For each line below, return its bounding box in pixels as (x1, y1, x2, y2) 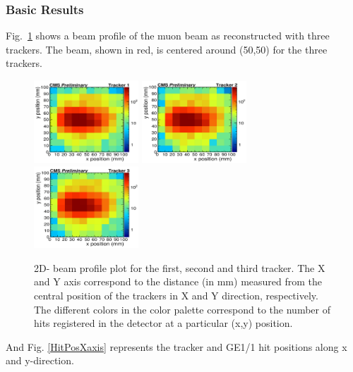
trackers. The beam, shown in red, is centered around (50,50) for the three (6, 42, 328, 56)
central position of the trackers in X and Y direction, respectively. (34, 287, 318, 302)
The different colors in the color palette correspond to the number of (34, 302, 330, 316)
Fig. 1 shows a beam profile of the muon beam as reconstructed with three (6, 28, 330, 43)
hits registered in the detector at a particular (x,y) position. (34, 316, 293, 330)
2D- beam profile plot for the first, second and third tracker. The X (34, 260, 325, 275)
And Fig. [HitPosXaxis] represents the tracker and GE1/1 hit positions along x (6, 339, 347, 354)
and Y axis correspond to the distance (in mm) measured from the (34, 274, 323, 289)
